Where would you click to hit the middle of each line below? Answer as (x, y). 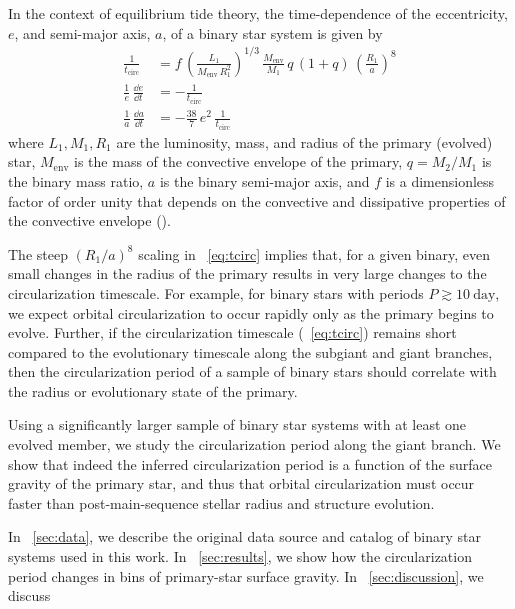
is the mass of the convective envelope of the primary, (238, 161)
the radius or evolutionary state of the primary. (153, 390)
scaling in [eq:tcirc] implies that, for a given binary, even (314, 253)
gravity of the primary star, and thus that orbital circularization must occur (241, 483)
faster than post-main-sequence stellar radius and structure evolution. (221, 502)
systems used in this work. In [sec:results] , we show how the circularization (240, 556)
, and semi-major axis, (82, 32)
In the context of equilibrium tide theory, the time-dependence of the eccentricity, (258, 13)
